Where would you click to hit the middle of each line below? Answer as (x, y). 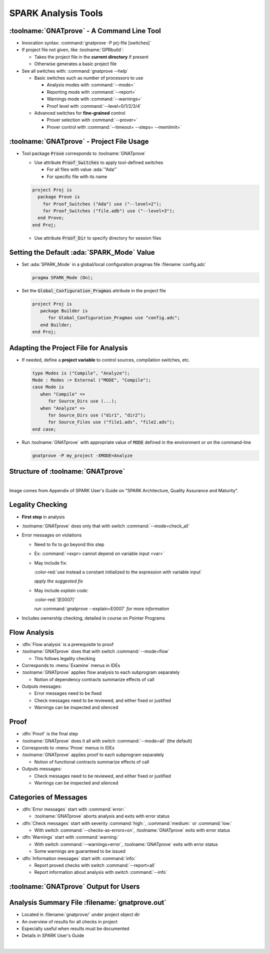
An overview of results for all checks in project (69, 921)
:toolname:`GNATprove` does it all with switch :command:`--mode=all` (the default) (107, 741)
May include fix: (51, 563)
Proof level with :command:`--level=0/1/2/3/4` (94, 106)
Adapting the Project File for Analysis (68, 348)
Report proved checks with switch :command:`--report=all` (95, 865)
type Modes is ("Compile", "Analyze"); (81, 373)
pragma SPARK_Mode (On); (63, 277)
